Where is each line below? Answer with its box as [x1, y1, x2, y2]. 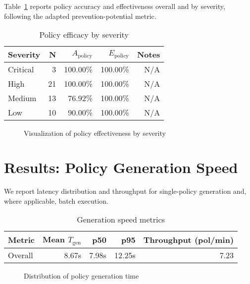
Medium [8, 92, 37, 104]
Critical [8, 63, 34, 75]
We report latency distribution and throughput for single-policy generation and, [4, 185, 247, 196]
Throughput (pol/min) [143, 234, 234, 246]
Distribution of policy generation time [24, 271, 139, 281]
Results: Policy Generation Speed [4, 157, 238, 177]
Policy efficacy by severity [39, 29, 129, 41]
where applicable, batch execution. [4, 195, 108, 206]
